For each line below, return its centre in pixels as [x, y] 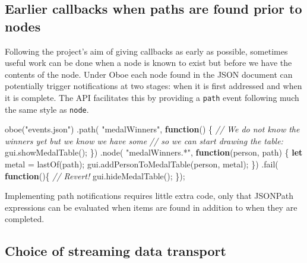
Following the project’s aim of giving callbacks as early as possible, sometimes [146, 51]
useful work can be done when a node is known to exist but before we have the [148, 63]
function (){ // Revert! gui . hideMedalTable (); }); [95, 175]
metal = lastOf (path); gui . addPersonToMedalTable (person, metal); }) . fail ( [142, 164]
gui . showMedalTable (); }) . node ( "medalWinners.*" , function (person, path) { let [154, 152]
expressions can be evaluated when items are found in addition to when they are [151, 207]
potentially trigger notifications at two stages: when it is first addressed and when [153, 86]
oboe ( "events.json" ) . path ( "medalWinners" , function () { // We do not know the [152, 129]
